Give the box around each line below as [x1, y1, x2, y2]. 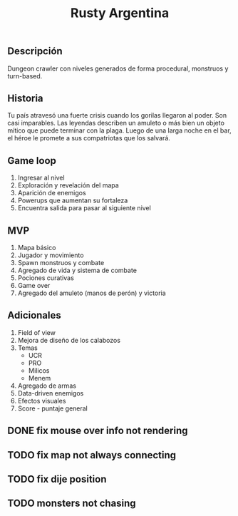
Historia [7, 93, 44, 104]
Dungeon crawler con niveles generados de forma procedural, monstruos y [7, 64, 229, 73]
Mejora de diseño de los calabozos [17, 336, 121, 344]
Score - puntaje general [17, 404, 88, 413]
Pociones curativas [17, 274, 75, 282]
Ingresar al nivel [17, 173, 66, 182]
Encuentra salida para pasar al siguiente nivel [17, 204, 151, 212]
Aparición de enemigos [17, 189, 87, 197]
